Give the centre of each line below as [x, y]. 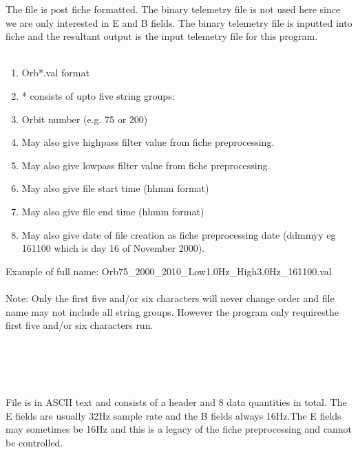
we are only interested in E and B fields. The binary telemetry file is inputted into [179, 22]
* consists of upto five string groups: [98, 95]
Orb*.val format [55, 73]
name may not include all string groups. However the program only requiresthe [172, 311]
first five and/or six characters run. [80, 325]
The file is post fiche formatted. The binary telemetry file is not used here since [173, 9]
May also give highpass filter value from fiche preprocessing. [148, 142]
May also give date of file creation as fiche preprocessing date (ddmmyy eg [179, 234]
